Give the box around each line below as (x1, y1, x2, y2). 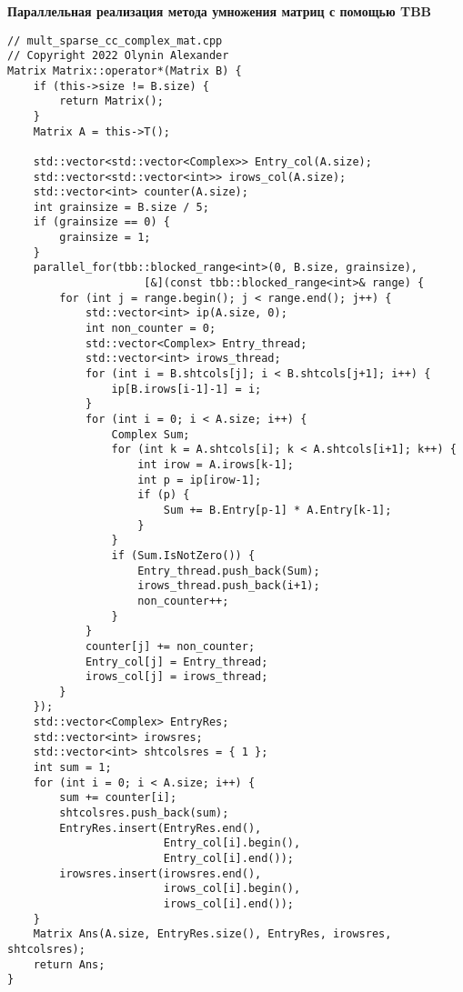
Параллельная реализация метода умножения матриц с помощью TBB (7, 2, 432, 20)
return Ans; (33, 957, 106, 971)
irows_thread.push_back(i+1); (137, 579, 320, 593)
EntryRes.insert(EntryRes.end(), (59, 821, 262, 835)
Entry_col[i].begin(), (163, 837, 301, 850)
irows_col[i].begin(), (163, 882, 301, 896)
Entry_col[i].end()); (163, 852, 294, 866)
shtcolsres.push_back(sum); (59, 807, 229, 820)
